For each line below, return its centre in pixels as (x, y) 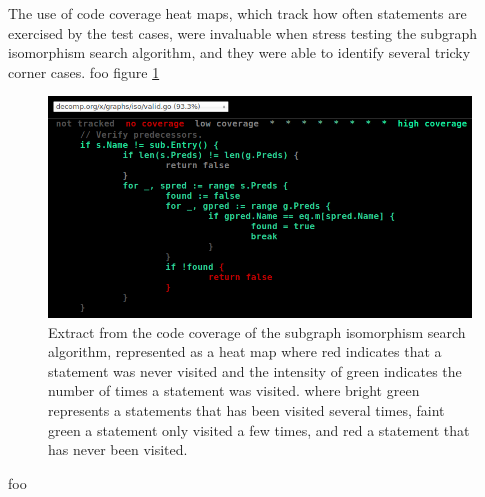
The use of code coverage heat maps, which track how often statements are (237, 13)
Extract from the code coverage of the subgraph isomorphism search (257, 331)
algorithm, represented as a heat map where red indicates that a (245, 351)
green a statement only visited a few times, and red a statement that (259, 429)
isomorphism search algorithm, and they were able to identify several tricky (239, 52)
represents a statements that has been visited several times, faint (246, 409)
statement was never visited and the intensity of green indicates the (255, 370)
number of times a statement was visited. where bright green (234, 390)
